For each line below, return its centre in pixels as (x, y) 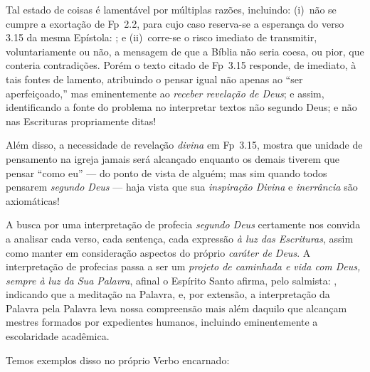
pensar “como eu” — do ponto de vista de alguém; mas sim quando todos (166, 172)
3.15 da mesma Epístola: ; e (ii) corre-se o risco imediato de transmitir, (162, 37)
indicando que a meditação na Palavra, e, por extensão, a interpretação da (168, 294)
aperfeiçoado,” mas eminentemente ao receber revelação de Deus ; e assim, (165, 93)
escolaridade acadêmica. (58, 336)
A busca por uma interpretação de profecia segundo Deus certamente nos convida (183, 224)
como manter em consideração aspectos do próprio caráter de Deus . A (158, 252)
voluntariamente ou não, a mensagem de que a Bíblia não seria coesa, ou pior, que (185, 51)
